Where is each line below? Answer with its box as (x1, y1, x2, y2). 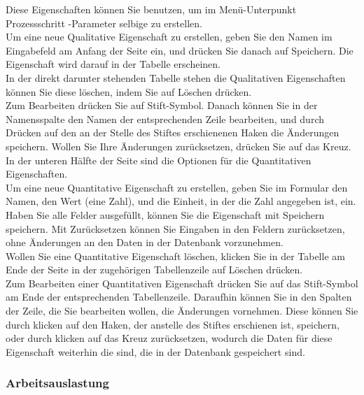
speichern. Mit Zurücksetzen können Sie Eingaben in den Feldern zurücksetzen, (6, 221, 345, 236)
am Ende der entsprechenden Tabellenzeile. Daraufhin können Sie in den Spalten (6, 289, 352, 304)
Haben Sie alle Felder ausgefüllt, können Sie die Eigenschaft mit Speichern (6, 207, 325, 222)
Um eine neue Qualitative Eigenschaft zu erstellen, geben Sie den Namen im (6, 29, 332, 44)
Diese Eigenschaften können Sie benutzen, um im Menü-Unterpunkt (6, 2, 297, 16)
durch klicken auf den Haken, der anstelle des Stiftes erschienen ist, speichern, (6, 317, 339, 331)
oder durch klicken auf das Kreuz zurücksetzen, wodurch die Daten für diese (6, 331, 332, 345)
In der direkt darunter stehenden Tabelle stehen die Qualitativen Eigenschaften (6, 70, 346, 85)
